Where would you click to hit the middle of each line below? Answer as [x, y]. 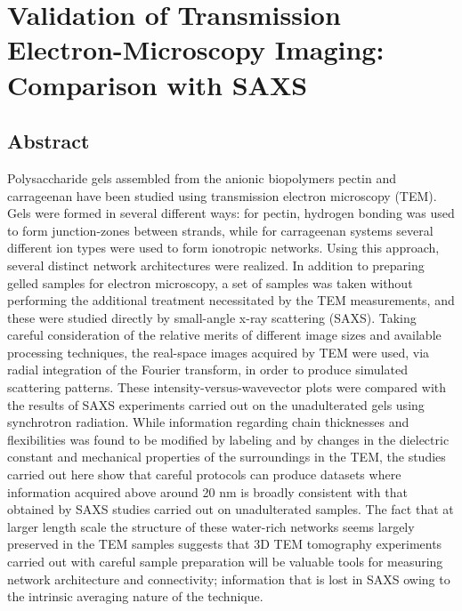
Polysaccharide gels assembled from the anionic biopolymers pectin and [202, 177]
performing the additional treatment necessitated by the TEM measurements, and [231, 300]
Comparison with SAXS [158, 84]
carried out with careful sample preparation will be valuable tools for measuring [225, 562]
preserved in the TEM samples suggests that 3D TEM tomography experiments [225, 544]
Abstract [49, 141]
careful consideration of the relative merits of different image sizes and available [224, 335]
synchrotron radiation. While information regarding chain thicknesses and [208, 422]
